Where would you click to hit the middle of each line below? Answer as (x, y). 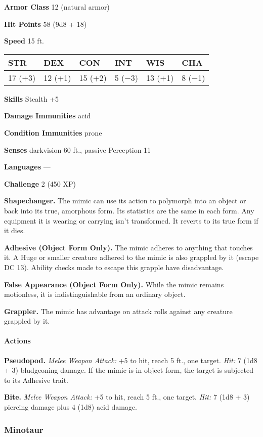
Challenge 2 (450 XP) (40, 183)
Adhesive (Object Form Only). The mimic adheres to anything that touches (128, 247)
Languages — (27, 167)
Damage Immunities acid (48, 116)
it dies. (15, 230)
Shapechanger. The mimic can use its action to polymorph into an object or (125, 201)
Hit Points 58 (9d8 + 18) (46, 24)
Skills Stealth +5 (31, 98)
